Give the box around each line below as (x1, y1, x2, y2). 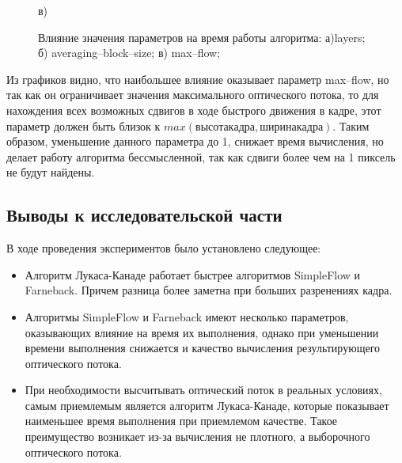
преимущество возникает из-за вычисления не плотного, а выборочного (25, 428, 370, 445)
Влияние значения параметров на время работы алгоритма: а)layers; (38, 28, 366, 45)
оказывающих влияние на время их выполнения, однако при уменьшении (25, 324, 379, 340)
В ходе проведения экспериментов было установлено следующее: (6, 240, 321, 256)
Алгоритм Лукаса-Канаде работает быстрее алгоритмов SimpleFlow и (25, 266, 361, 283)
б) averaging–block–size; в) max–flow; (38, 44, 221, 61)
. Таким (332, 117, 370, 134)
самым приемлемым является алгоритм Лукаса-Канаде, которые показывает (25, 397, 389, 413)
